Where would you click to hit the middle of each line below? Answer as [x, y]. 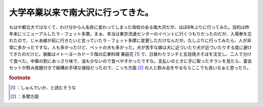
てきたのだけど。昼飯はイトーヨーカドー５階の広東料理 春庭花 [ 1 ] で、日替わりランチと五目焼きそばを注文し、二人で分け [130, 54]
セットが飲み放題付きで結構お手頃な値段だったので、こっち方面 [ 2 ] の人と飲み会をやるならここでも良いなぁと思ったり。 [130, 67]
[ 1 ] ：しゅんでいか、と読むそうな [43, 88]
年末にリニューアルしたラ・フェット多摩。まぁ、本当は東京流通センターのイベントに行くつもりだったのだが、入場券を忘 [130, 33]
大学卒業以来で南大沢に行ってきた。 [81, 13]
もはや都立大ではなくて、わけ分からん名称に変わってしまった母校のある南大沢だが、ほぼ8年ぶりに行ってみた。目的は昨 [129, 27]
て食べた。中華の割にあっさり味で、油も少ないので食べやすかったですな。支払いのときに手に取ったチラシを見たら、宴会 [131, 61]
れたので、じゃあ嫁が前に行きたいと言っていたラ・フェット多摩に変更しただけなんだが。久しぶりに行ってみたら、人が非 [130, 41]
